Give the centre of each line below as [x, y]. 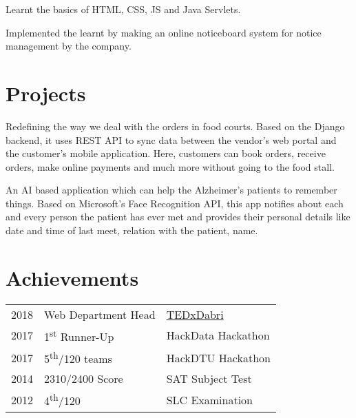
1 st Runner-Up [79, 335]
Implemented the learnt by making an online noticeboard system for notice [164, 32]
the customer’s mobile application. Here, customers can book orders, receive [166, 153]
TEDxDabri [195, 314]
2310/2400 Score [84, 379]
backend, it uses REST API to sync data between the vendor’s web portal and [171, 139]
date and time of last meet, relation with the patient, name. [132, 230]
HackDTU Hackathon [218, 357]
